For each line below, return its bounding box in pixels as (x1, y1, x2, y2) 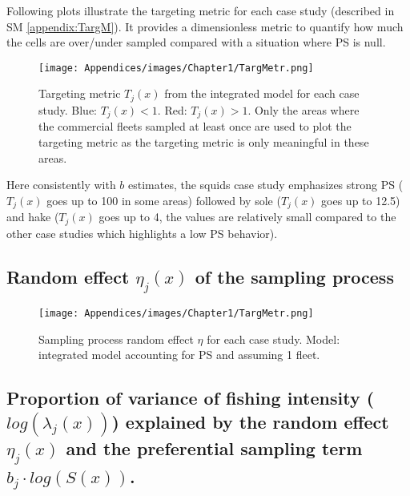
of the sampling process (195, 264, 394, 288)
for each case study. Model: (207, 330, 340, 347)
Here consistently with (6, 176, 116, 193)
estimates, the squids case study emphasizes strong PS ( (128, 176, 404, 193)
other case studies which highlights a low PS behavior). (6, 224, 278, 241)
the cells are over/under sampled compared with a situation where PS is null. (6, 34, 386, 50)
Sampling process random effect (38, 330, 194, 347)
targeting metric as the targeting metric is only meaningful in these (38, 133, 369, 150)
